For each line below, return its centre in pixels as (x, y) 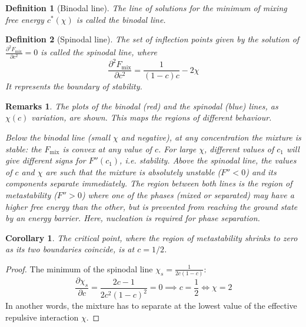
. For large (177, 149)
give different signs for (46, 160)
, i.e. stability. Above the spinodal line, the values (208, 160)
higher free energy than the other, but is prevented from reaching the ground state (152, 206)
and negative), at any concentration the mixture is (211, 137)
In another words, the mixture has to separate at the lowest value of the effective (151, 306)
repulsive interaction (42, 317)
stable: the (24, 149)
